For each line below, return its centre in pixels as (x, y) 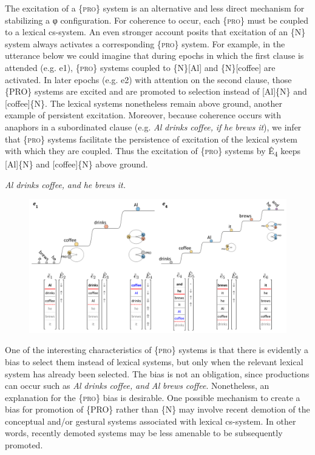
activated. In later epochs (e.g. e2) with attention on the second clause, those (148, 79)
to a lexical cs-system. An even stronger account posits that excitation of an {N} (155, 32)
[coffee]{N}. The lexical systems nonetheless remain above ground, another (144, 103)
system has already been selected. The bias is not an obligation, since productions (157, 373)
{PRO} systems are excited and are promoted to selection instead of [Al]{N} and (156, 91)
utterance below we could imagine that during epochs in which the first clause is (154, 56)
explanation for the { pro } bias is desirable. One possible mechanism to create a (153, 397)
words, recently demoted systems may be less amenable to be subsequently (144, 433)
